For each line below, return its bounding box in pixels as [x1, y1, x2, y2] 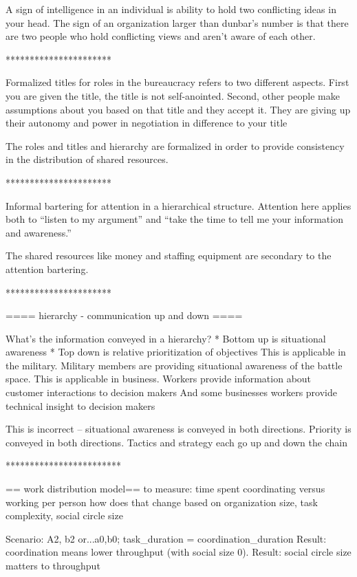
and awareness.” [6, 225, 72, 239]
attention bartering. [6, 261, 89, 276]
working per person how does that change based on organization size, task [6, 494, 318, 509]
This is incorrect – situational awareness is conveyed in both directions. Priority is [6, 422, 351, 436]
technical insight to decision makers [6, 398, 155, 413]
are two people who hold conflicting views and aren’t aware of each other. [6, 29, 316, 43]
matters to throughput [6, 558, 100, 572]
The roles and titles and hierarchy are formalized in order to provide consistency [6, 138, 345, 153]
